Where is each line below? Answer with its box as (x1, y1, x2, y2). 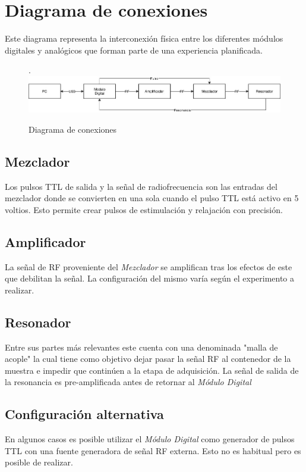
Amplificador (5, 232, 86, 251)
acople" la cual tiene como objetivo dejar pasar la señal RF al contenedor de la (5, 352, 291, 365)
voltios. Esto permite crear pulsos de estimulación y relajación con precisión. (5, 203, 283, 215)
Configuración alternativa (5, 405, 164, 423)
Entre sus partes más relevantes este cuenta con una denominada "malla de (5, 340, 278, 353)
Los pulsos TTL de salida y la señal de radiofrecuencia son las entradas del (5, 180, 277, 192)
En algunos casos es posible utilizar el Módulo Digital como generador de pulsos (5, 433, 295, 445)
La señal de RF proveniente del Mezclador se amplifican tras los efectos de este (5, 260, 292, 273)
